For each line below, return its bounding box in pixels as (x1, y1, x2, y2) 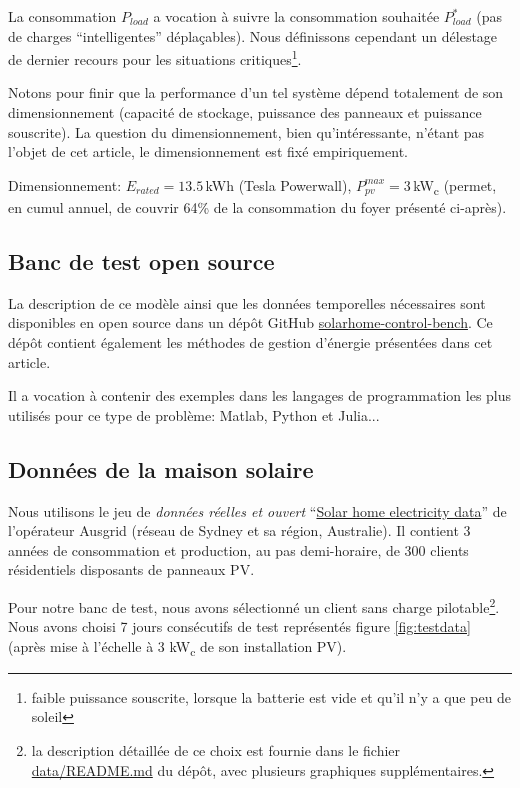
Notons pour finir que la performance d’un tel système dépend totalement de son (8, 82, 504, 103)
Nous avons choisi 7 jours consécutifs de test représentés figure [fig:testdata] (8, 616, 471, 637)
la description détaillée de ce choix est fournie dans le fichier (31, 740, 401, 761)
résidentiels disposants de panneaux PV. (8, 559, 255, 580)
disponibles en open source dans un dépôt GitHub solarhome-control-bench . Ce (8, 312, 493, 333)
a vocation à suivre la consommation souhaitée (153, 6, 440, 26)
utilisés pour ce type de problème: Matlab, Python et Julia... (8, 404, 380, 425)
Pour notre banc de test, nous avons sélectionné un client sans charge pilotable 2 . (8, 593, 500, 617)
